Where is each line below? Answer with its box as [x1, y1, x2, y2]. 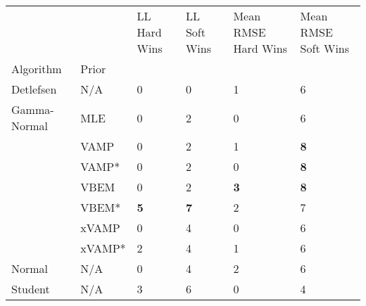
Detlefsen [11, 81, 57, 97]
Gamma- [11, 101, 54, 117]
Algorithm [11, 60, 62, 77]
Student [11, 281, 50, 297]
